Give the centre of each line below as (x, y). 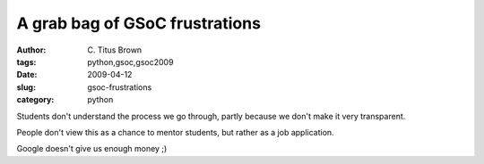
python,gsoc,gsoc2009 (130, 61)
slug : (26, 87)
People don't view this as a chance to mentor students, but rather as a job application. (176, 132)
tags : (26, 61)
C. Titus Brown (115, 50)
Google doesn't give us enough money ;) (92, 149)
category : (35, 100)
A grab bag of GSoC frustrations (139, 23)
